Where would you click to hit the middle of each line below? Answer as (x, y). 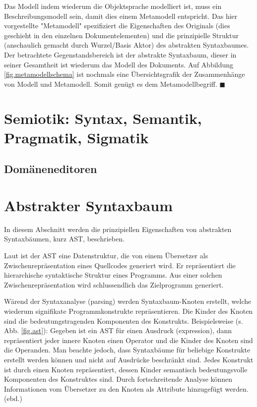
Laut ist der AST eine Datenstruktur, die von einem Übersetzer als (106, 255)
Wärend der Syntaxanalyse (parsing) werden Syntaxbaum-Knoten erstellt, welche (128, 301)
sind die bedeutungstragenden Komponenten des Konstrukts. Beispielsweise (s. (124, 320)
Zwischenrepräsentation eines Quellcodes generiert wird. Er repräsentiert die (120, 265)
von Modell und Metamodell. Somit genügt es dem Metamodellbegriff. (111, 84)
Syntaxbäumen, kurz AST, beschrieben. (64, 239)
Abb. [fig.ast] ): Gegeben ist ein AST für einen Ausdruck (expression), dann (118, 330)
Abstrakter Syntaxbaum (88, 205)
